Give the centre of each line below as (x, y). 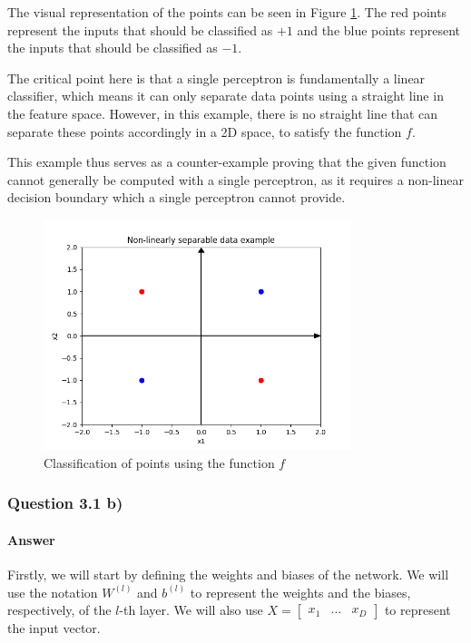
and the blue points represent (378, 29)
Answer (31, 539)
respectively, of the (59, 610)
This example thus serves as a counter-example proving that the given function (227, 162)
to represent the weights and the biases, (300, 592)
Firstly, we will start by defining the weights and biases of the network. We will (228, 575)
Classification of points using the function (159, 462)
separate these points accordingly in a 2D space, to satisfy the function (205, 131)
